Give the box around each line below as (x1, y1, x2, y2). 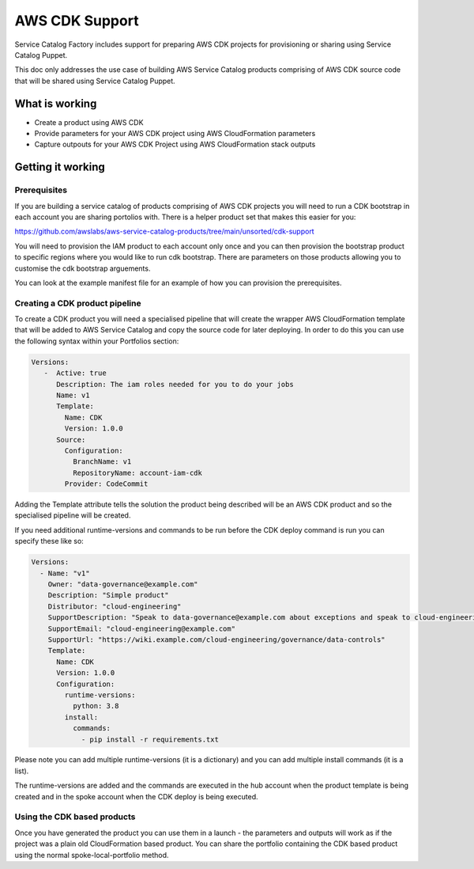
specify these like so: (14, 537, 85, 546)
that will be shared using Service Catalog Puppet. (14, 76, 175, 85)
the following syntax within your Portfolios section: (14, 336, 179, 346)
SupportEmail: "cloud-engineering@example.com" (47, 624, 236, 633)
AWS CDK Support (14, 12, 139, 29)
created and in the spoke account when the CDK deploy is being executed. (14, 791, 258, 801)
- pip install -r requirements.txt (81, 734, 219, 744)
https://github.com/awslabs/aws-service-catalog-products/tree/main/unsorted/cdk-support (14, 226, 315, 237)
